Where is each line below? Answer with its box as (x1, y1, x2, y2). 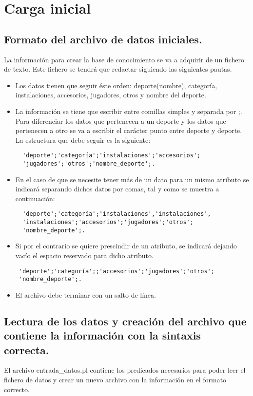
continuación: (15, 193, 55, 203)
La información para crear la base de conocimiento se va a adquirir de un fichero (4, 54, 244, 64)
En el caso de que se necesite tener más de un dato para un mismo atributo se (15, 174, 249, 184)
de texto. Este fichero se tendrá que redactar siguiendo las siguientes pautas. (4, 64, 232, 74)
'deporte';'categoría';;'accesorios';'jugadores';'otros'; (19, 267, 214, 275)
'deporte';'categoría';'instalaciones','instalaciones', (22, 210, 211, 218)
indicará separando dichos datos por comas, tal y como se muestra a (15, 184, 219, 194)
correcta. (4, 342, 49, 357)
